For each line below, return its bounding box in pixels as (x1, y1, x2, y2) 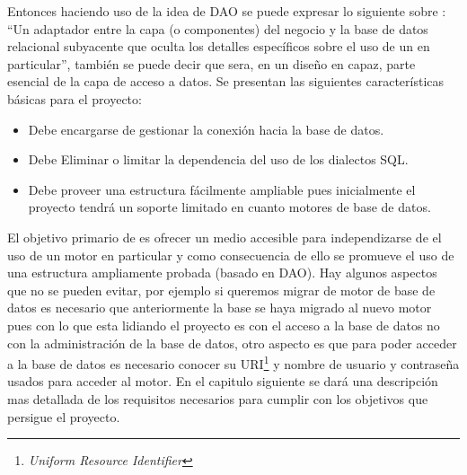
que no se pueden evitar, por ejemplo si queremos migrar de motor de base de (7, 280, 436, 299)
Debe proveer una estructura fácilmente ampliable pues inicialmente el (28, 180, 416, 198)
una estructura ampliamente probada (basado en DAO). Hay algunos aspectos (7, 263, 437, 282)
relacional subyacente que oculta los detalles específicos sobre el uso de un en (7, 37, 430, 56)
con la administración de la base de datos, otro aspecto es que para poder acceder (7, 333, 457, 352)
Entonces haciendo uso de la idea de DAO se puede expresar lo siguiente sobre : (7, 2, 446, 20)
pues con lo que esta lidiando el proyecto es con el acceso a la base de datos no (7, 315, 440, 334)
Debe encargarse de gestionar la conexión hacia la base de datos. (28, 119, 384, 138)
